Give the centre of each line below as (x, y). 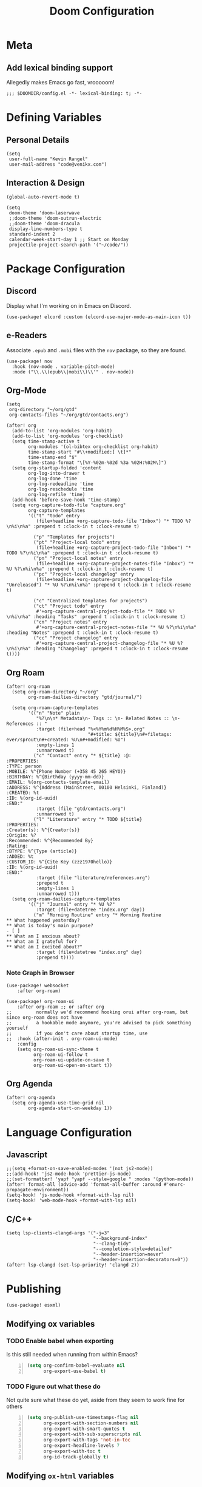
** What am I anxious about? (43, 936)
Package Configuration (66, 269)
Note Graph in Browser (40, 973)
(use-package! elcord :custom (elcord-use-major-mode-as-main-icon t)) (99, 317)
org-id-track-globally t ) (76, 1457)
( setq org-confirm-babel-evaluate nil (76, 1365)
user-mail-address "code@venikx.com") (58, 165)
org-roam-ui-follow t (60, 1055)
